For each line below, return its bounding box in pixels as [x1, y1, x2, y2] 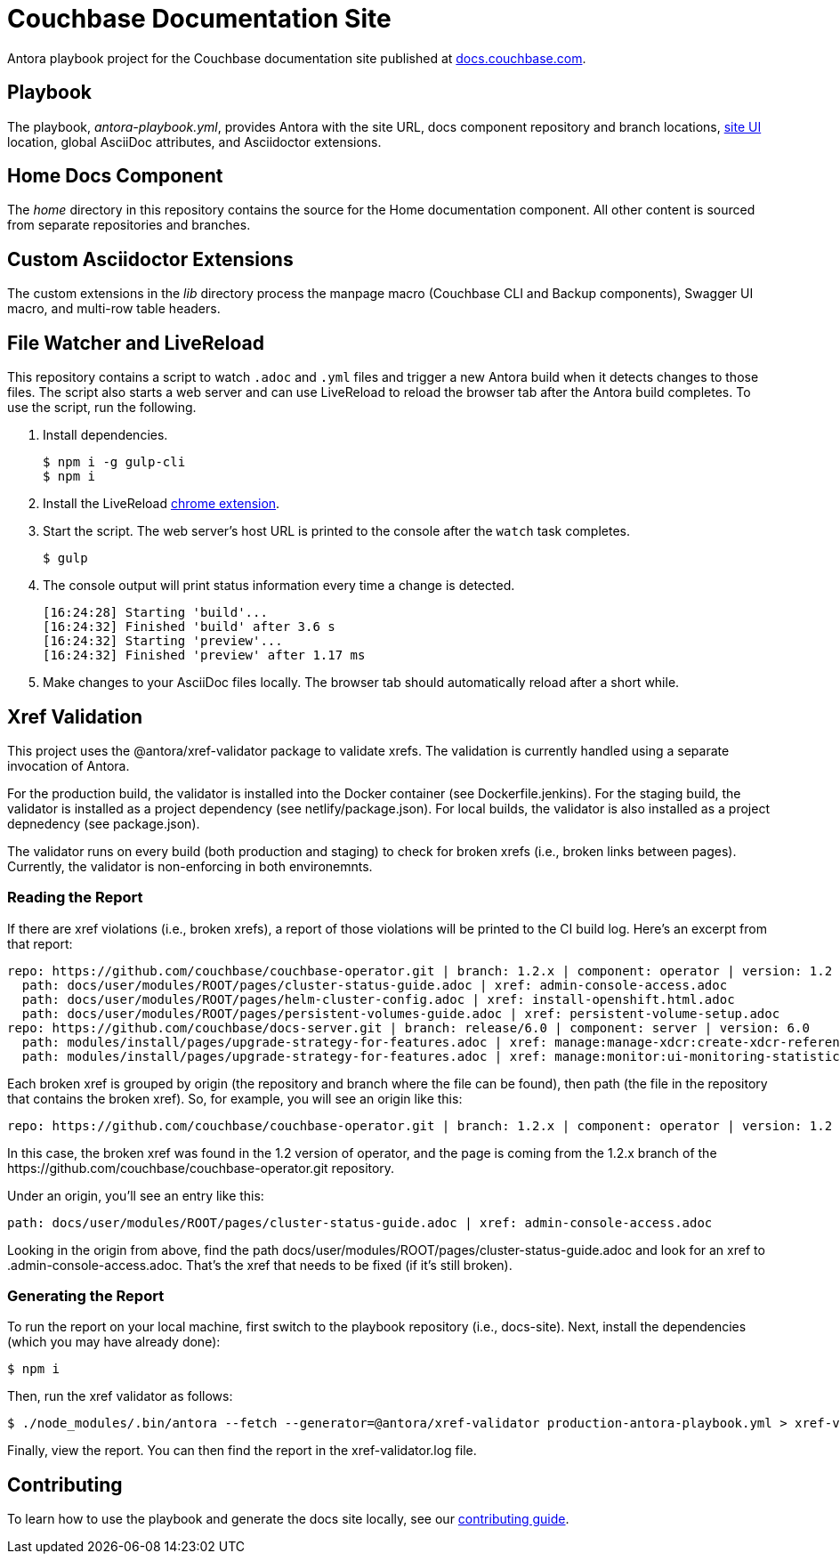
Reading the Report [7, 888, 143, 907]
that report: [7, 935, 73, 951]
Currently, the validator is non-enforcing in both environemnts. [7, 858, 373, 874]
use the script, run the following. [7, 400, 197, 416]
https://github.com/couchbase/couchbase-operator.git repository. [7, 1160, 395, 1176]
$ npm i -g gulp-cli [43, 455, 186, 470]
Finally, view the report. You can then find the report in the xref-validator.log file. [7, 1443, 477, 1459]
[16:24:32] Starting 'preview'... [43, 634, 283, 649]
